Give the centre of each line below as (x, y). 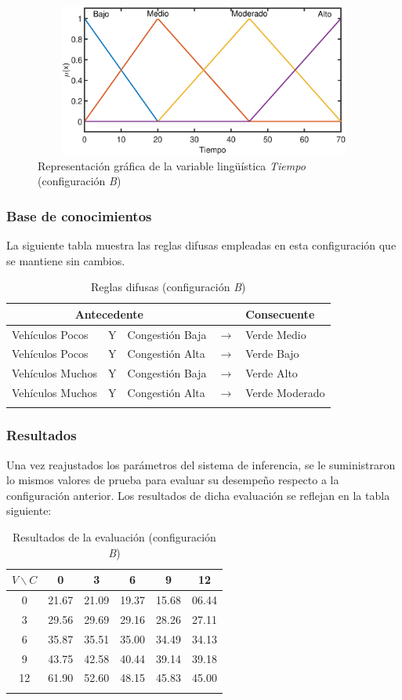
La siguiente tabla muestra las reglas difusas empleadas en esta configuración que (201, 244)
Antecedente (109, 314)
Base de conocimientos (79, 215)
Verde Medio (276, 334)
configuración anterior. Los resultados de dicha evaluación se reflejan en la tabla (198, 495)
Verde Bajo (272, 354)
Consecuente (280, 314)
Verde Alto (272, 373)
